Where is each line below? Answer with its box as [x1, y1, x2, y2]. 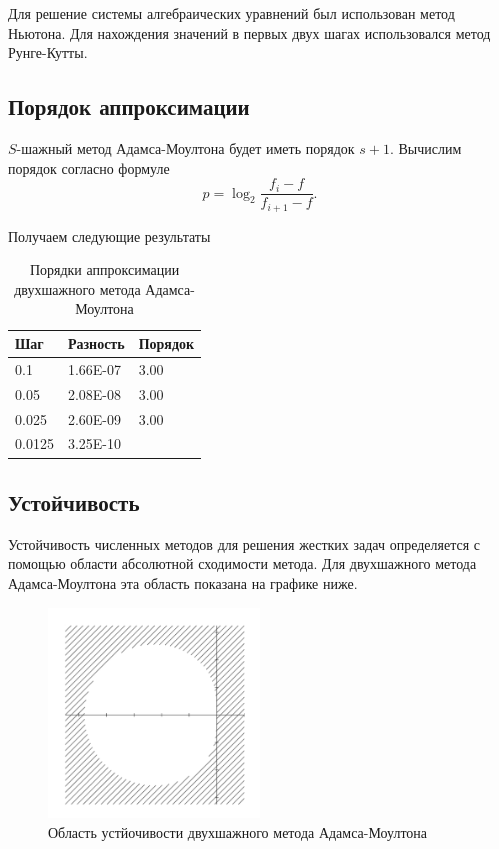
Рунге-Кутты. [8, 42, 88, 63]
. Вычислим [389, 137, 462, 158]
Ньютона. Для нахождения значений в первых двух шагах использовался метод [8, 22, 491, 43]
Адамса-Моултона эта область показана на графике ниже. [8, 572, 358, 593]
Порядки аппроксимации [29, 259, 180, 280]
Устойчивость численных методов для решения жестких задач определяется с [8, 533, 481, 554]
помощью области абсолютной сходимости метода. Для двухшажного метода [8, 553, 477, 574]
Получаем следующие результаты [8, 225, 211, 246]
